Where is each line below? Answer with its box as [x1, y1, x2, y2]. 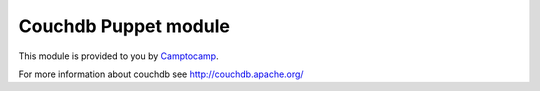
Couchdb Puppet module [18, 15, 230, 37]
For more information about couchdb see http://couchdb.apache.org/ [18, 68, 304, 80]
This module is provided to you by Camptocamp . [18, 50, 219, 62]
